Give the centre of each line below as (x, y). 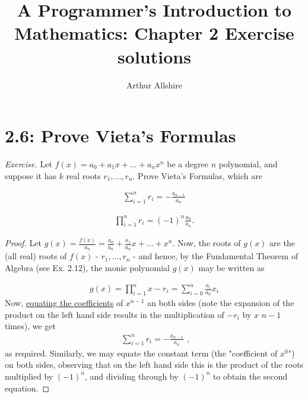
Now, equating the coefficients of (64, 303)
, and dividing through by (132, 376)
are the (282, 243)
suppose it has (31, 175)
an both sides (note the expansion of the (221, 303)
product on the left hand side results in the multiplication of (115, 314)
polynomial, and (248, 164)
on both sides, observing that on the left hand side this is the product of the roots (154, 364)
